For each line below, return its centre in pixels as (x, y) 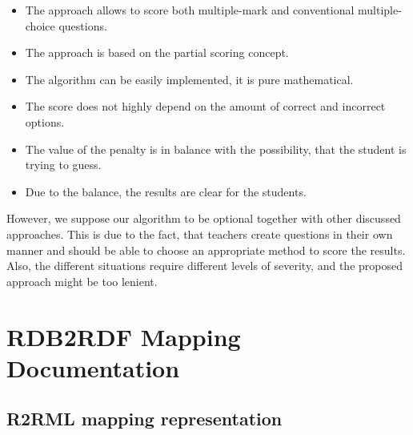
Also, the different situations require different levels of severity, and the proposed (204, 266)
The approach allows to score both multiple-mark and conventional (190, 10)
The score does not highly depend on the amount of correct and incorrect (205, 106)
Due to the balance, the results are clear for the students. (166, 191)
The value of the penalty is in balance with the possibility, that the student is (216, 149)
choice (40, 25)
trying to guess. (63, 165)
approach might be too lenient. (82, 281)
